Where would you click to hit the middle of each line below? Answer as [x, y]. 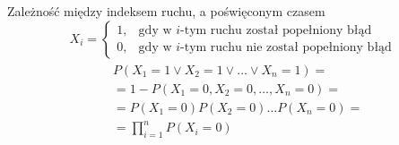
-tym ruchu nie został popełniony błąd [286, 48]
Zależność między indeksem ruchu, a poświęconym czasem [166, 11]
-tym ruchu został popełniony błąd [276, 31]
